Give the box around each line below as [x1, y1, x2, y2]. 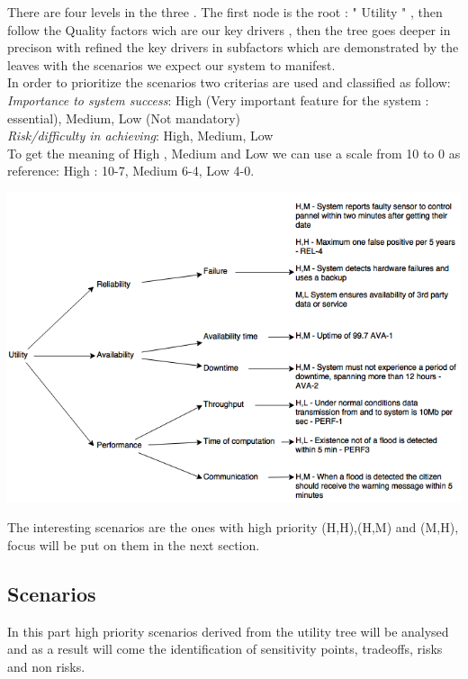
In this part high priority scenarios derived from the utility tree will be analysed [7, 621, 449, 640]
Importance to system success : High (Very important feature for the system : [7, 90, 429, 109]
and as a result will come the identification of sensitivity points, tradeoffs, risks [7, 639, 443, 658]
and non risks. [7, 656, 85, 675]
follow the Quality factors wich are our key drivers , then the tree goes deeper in [7, 20, 451, 39]
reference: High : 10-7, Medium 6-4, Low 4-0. [7, 161, 255, 180]
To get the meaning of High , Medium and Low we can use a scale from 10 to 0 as [7, 143, 461, 162]
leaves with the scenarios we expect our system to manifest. [7, 55, 336, 74]
